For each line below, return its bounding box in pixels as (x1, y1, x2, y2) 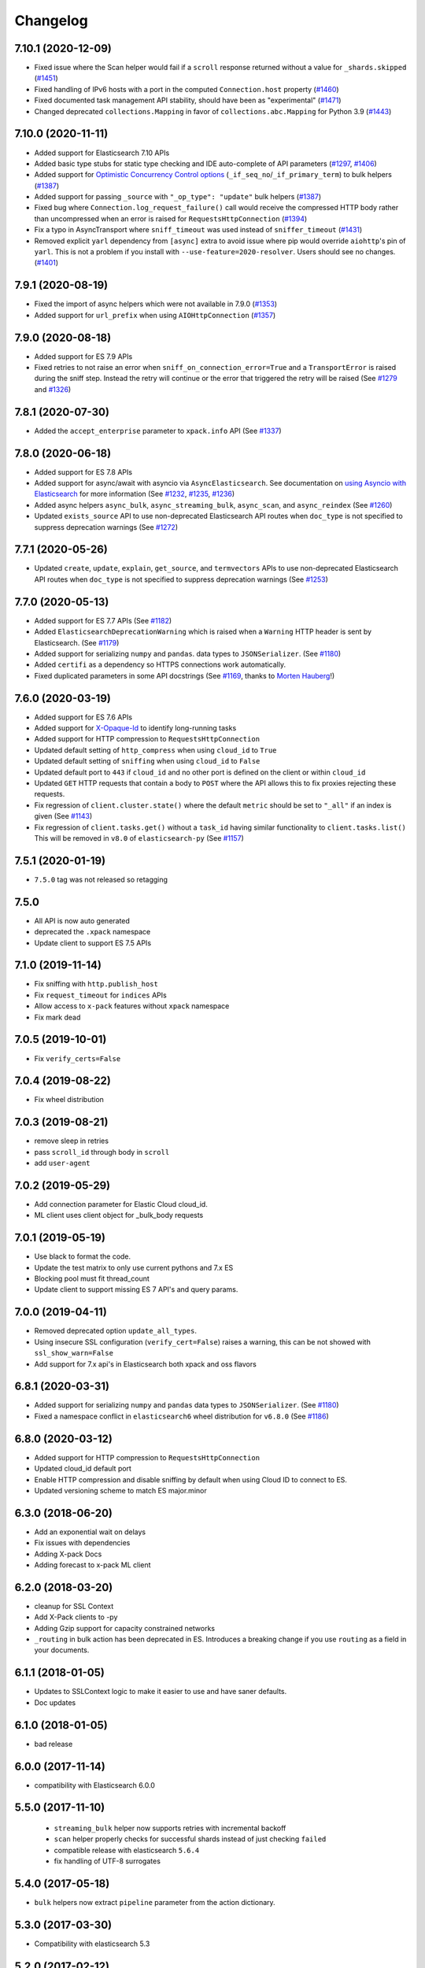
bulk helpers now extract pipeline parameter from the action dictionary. (34, 1898, 275, 1907)
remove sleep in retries (34, 1136, 109, 1145)
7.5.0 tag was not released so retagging (34, 875, 168, 884)
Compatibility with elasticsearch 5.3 (34, 1939, 150, 1948)
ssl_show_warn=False (34, 1348, 114, 1358)
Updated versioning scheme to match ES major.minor (34, 1485, 208, 1495)
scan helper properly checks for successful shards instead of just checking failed (54, 1834, 327, 1844)
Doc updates (34, 1697, 76, 1707)
